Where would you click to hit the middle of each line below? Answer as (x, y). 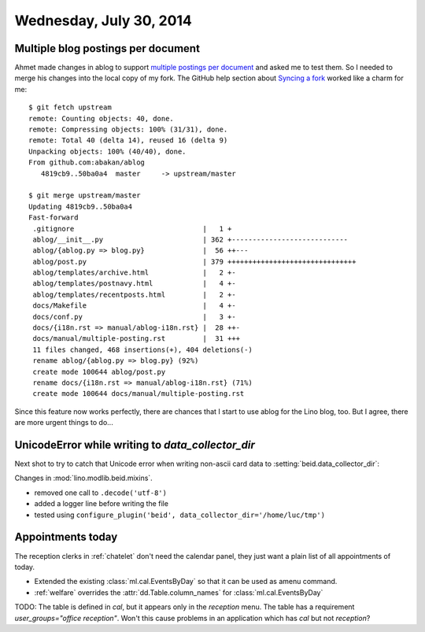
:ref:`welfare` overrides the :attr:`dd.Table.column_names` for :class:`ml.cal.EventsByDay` (179, 592)
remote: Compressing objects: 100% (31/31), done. (128, 129)
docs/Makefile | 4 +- (134, 306)
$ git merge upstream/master (85, 196)
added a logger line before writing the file (102, 504)
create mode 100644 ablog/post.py (99, 371)
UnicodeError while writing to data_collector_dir (135, 445)
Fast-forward (54, 218)
